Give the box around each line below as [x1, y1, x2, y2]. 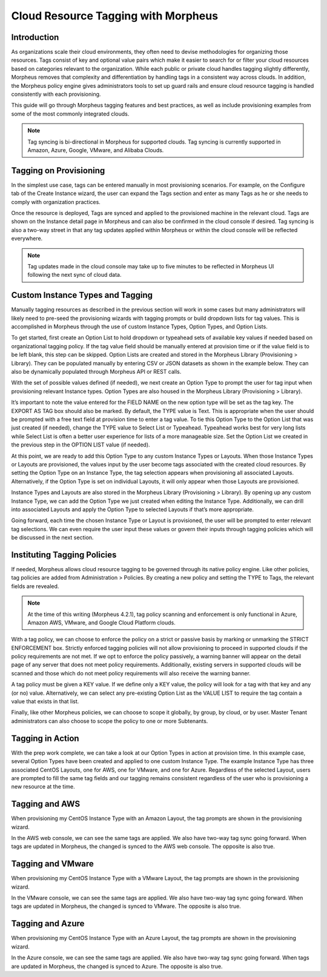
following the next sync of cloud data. [27, 271, 122, 279]
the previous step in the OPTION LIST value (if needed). [11, 441, 151, 448]
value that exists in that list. [11, 698, 79, 705]
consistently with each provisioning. [11, 91, 101, 98]
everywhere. [11, 235, 43, 242]
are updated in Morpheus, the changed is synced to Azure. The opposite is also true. [11, 962, 223, 970]
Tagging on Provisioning [11, 165, 105, 176]
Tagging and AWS [11, 799, 81, 809]
